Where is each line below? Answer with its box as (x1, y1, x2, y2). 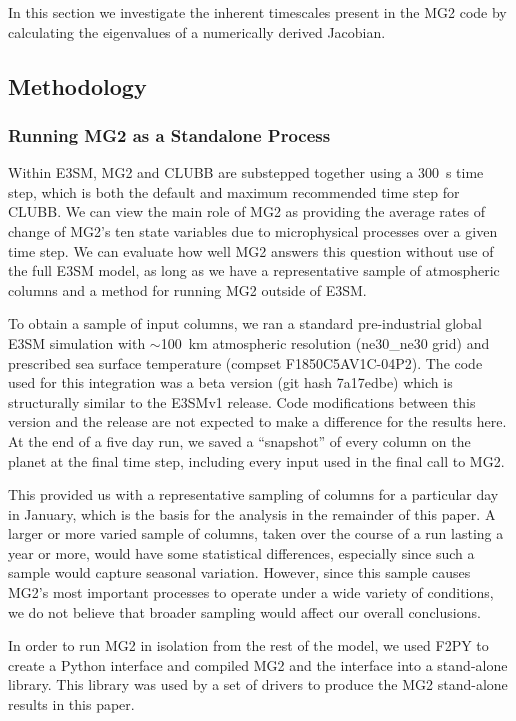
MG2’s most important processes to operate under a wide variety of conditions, (8, 582, 494, 603)
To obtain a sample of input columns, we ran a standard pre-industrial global (8, 313, 482, 334)
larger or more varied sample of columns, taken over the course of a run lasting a (8, 523, 504, 544)
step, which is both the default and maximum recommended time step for (8, 181, 460, 202)
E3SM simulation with (8, 332, 146, 353)
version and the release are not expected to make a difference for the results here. (8, 411, 507, 432)
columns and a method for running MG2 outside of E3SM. (8, 279, 367, 300)
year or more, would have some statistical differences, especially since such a (8, 542, 475, 563)
